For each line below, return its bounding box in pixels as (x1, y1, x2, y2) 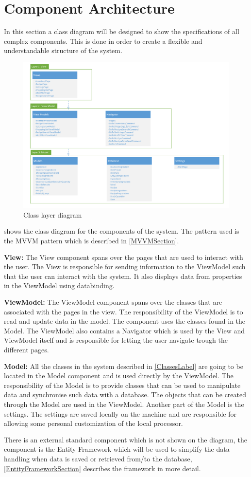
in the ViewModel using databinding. (4, 280, 115, 291)
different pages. (4, 344, 49, 354)
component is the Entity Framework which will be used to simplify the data (4, 444, 230, 454)
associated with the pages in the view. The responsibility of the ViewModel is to (4, 306, 243, 316)
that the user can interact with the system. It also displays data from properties (4, 271, 242, 281)
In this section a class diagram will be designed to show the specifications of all (4, 26, 239, 37)
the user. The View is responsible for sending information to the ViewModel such (4, 261, 246, 272)
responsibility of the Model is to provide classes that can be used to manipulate (4, 380, 241, 390)
